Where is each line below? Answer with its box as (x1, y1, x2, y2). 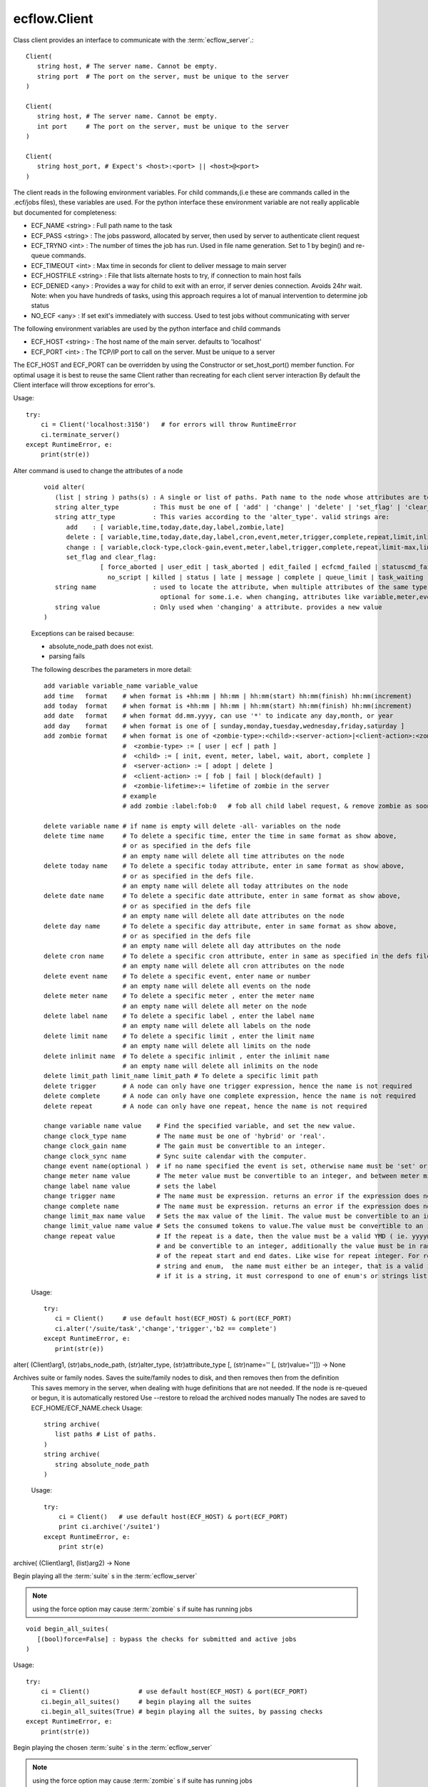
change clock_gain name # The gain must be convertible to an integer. (44, 1142, 326, 1150)
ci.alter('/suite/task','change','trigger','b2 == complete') (54, 1325, 277, 1332)
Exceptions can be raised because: (31, 629, 135, 638)
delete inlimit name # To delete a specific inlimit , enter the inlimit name (44, 1051, 330, 1060)
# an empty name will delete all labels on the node (122, 1022, 311, 1030)
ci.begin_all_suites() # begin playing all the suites (40, 1698, 252, 1706)
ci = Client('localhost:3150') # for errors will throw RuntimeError (40, 420, 297, 429)
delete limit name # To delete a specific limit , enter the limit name (44, 1031, 315, 1040)
